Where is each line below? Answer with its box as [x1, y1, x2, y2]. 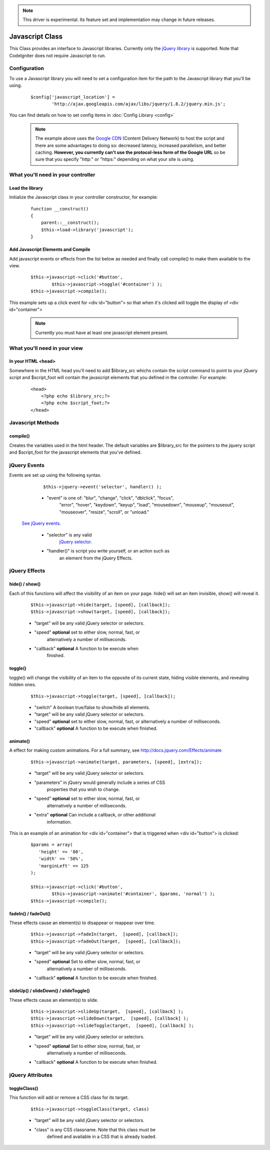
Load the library [9, 185, 43, 191]
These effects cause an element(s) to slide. [9, 997, 98, 1003]
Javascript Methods [9, 419, 59, 426]
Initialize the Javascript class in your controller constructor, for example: [9, 194, 158, 200]
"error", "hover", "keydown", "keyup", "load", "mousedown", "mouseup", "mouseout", [59, 502, 234, 508]
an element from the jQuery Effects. [59, 555, 133, 561]
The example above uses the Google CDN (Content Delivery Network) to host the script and [35, 135, 224, 141]
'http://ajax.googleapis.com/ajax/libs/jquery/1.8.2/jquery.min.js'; [51, 101, 226, 107]
